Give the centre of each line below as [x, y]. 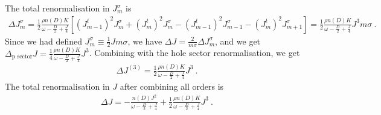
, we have [145, 41]
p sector [22, 57]
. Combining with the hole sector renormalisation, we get [194, 53]
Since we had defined [43, 41]
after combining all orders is [172, 86]
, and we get [238, 41]
